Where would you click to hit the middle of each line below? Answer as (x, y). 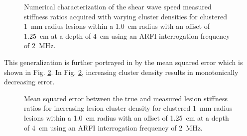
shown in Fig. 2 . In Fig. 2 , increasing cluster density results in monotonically (121, 72)
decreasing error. (29, 82)
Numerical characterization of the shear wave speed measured (118, 6)
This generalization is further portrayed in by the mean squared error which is (123, 62)
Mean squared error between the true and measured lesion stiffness (126, 98)
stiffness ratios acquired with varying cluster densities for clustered (126, 16)
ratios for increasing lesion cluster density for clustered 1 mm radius (128, 108)
